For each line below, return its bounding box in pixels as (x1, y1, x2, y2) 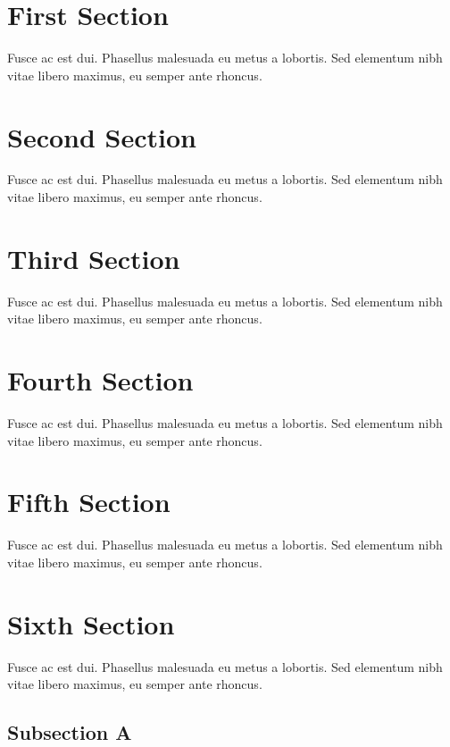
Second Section (7, 118, 196, 155)
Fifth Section (7, 483, 171, 520)
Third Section (7, 239, 180, 276)
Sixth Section (7, 605, 175, 642)
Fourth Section (7, 362, 194, 399)
